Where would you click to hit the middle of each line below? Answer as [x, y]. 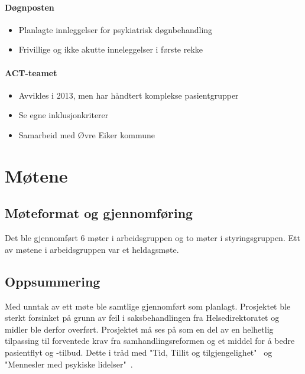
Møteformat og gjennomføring [99, 213]
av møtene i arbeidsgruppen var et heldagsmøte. [92, 249]
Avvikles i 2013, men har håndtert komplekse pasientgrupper [129, 95]
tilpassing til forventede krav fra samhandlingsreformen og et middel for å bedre [150, 341]
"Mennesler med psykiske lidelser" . [69, 364]
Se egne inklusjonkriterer [64, 115]
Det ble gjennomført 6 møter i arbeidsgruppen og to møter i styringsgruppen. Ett [152, 238]
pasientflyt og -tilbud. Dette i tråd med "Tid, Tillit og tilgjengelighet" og [139, 352]
